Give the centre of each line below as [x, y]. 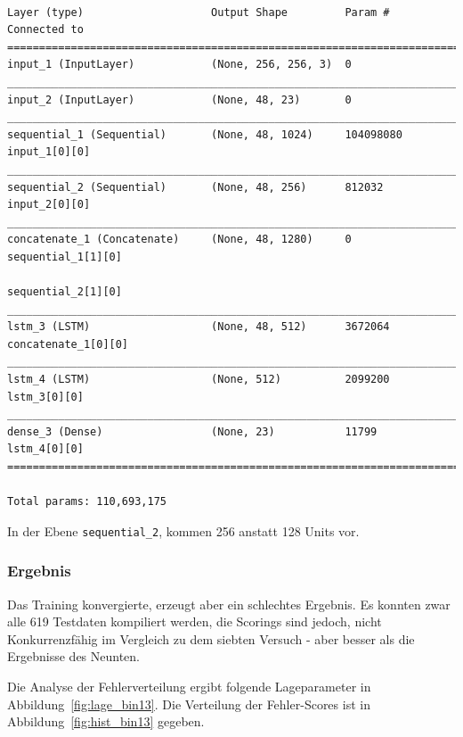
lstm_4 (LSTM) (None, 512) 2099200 [199, 380]
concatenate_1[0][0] [68, 344]
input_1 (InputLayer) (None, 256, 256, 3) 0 [179, 65]
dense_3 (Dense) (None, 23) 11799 [192, 431]
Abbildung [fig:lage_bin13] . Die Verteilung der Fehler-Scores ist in [189, 704]
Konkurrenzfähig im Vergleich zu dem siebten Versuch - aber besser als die [211, 638]
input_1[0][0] [49, 152]
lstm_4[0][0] [45, 449]
